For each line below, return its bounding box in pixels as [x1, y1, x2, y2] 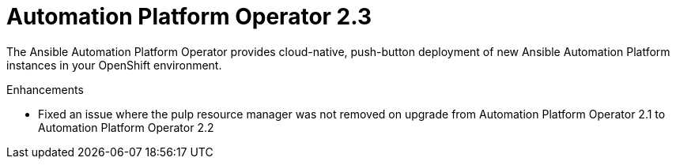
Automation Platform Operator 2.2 [38, 120, 214, 134]
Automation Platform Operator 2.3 [6, 3, 372, 30]
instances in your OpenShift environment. [6, 58, 222, 72]
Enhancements [6, 82, 84, 96]
